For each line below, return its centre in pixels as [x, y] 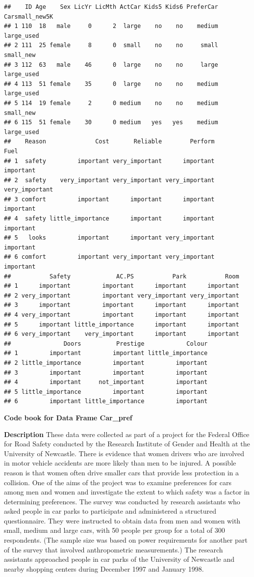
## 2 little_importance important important [106, 363]
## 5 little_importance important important [106, 392]
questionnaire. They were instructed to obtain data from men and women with [122, 520]
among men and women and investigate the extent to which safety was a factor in [127, 492]
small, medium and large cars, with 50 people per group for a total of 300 [114, 530]
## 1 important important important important [122, 286]
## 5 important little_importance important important [122, 324]
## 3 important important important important [122, 305]
